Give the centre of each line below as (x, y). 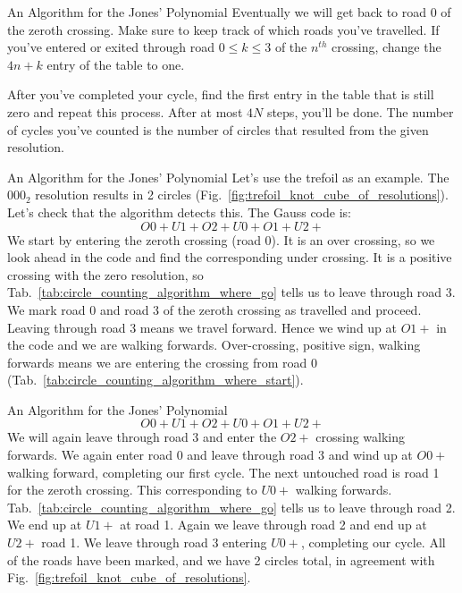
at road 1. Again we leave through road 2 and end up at (273, 525)
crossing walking (361, 437)
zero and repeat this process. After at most (125, 111)
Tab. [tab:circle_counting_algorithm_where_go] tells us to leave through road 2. (231, 507)
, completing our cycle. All (373, 542)
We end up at (45, 525)
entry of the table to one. (116, 64)
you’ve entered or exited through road (111, 47)
